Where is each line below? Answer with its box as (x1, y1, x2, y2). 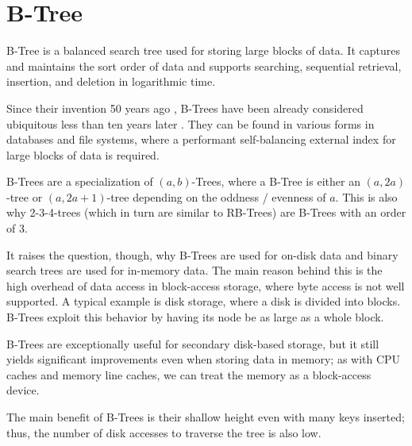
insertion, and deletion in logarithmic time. (6, 73, 216, 90)
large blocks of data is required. (6, 146, 160, 163)
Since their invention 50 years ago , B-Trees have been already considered (6, 99, 364, 116)
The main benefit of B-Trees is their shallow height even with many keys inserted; (6, 409, 405, 425)
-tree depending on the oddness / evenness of (106, 188, 326, 205)
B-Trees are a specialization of (6, 173, 153, 190)
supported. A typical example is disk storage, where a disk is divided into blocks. (6, 293, 401, 310)
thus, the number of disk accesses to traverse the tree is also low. (6, 424, 322, 440)
